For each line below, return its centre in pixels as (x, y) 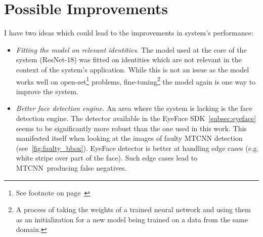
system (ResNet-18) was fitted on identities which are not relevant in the (129, 60)
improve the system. (47, 91)
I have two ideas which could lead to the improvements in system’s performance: (129, 33)
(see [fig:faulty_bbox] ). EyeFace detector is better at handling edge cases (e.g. (137, 148)
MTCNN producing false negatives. (71, 167)
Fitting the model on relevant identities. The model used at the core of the (131, 49)
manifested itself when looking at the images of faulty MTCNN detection (129, 138)
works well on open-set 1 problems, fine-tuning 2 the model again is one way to (136, 81)
